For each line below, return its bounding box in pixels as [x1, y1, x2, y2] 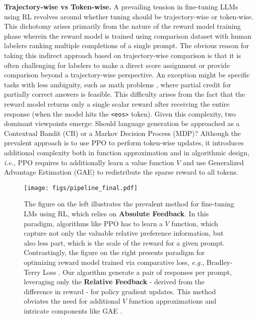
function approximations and [128, 296, 217, 306]
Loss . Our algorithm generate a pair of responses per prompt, [43, 266, 232, 277]
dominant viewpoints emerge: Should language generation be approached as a [4, 118, 240, 128]
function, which [171, 218, 218, 228]
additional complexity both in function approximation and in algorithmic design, [4, 147, 250, 157]
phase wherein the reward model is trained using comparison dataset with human [4, 30, 252, 41]
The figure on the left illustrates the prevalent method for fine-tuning [24, 198, 234, 209]
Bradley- [206, 256, 233, 267]
